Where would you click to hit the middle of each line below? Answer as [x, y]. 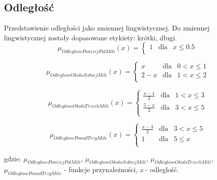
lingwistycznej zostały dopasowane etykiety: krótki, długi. [91, 37]
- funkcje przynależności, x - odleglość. [122, 169]
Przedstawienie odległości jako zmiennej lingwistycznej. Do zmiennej [107, 28]
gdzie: [13, 158]
